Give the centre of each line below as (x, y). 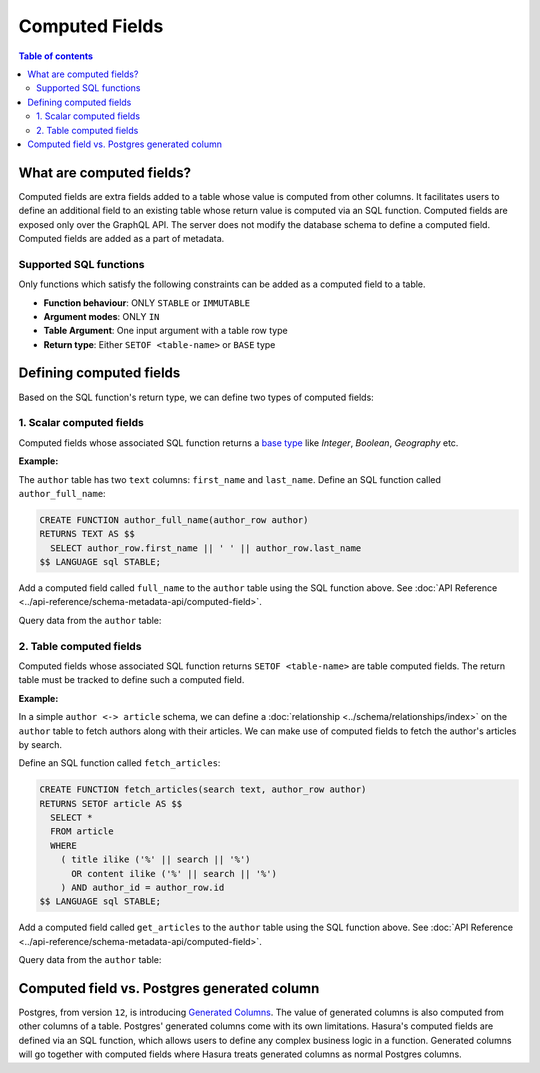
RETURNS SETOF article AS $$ (111, 803)
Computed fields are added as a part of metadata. (121, 238)
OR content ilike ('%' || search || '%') (174, 873)
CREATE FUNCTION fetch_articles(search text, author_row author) (203, 789)
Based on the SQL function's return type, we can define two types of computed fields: (196, 397)
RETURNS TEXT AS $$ (87, 534)
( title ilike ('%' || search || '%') (155, 859)
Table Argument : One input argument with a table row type (166, 331)
